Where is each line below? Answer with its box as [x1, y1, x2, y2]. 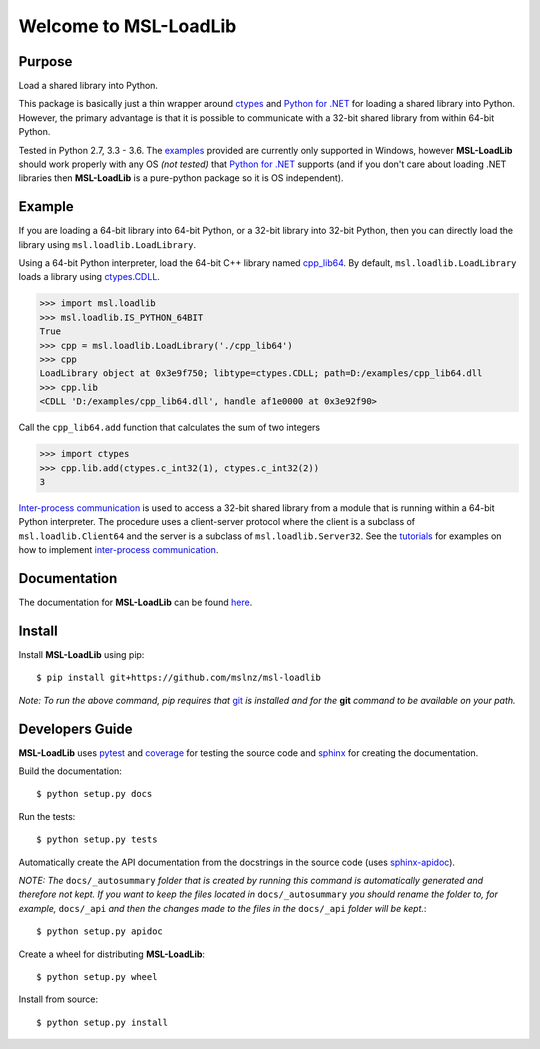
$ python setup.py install [36, 1016, 169, 1028]
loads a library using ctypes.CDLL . [18, 271, 160, 283]
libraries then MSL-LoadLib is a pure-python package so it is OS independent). [18, 172, 344, 184]
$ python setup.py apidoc [36, 926, 164, 937]
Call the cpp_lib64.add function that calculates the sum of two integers [18, 421, 321, 434]
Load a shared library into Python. [18, 80, 159, 92]
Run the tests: [18, 810, 76, 822]
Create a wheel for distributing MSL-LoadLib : [18, 948, 205, 960]
